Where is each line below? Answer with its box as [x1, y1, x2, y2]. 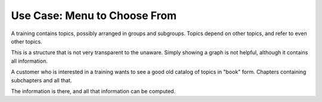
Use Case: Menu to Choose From [11, 9, 177, 22]
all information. [11, 57, 48, 64]
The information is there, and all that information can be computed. [11, 87, 176, 95]
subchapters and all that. [11, 76, 72, 84]
